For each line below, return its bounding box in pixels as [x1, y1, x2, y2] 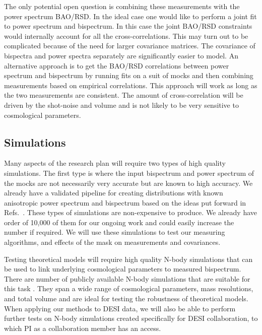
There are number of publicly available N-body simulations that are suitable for [4, 273, 250, 284]
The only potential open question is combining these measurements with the [4, 1, 240, 11]
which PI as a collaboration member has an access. [4, 322, 161, 333]
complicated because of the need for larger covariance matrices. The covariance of [4, 40, 255, 51]
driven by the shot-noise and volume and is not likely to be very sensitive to [4, 99, 239, 110]
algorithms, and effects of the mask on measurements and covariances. [4, 237, 221, 247]
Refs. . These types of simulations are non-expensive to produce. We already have [4, 207, 257, 218]
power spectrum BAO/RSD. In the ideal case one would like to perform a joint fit [4, 11, 257, 21]
